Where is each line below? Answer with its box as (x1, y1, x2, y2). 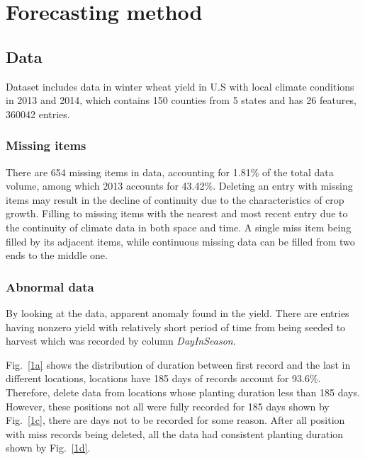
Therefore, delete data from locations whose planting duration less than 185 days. (6, 384, 360, 399)
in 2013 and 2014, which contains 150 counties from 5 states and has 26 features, (6, 93, 356, 108)
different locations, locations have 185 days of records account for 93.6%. (6, 371, 321, 386)
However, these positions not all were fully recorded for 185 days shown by (6, 398, 330, 413)
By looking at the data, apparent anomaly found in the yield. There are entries (6, 305, 349, 320)
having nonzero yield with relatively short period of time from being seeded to (6, 319, 346, 334)
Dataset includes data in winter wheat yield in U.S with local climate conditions (6, 79, 354, 93)
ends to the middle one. (6, 248, 108, 263)
